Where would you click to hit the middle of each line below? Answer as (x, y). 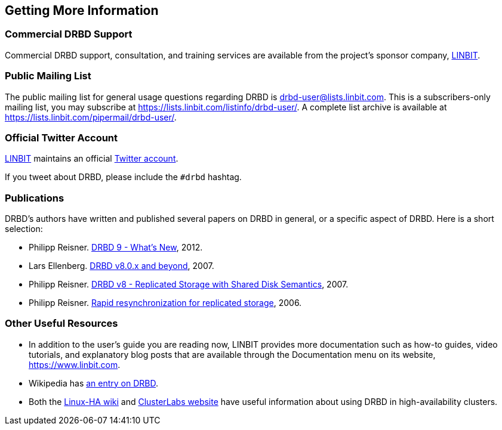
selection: (24, 229)
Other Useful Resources (61, 324)
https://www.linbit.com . (75, 364)
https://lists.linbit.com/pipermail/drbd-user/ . (91, 117)
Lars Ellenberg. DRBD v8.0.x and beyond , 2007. (121, 266)
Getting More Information (82, 10)
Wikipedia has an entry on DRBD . (94, 383)
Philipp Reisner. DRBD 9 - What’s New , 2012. (116, 248)
